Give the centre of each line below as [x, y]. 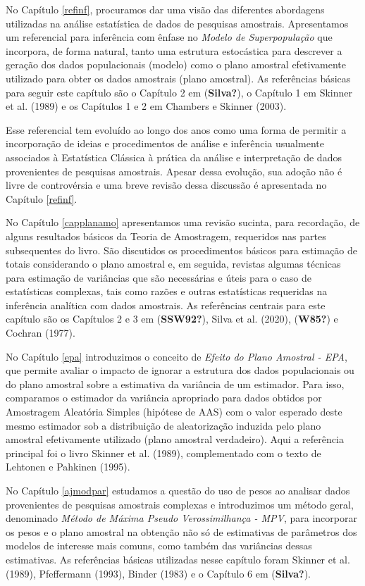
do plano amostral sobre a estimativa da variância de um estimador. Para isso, [175, 384]
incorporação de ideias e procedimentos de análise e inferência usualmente [165, 143]
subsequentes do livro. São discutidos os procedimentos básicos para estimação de [182, 250]
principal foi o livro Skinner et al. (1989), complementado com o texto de [163, 453]
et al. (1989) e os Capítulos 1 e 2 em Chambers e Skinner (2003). [146, 106]
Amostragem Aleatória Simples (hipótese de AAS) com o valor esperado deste [174, 412]
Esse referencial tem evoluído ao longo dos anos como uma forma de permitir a [176, 129]
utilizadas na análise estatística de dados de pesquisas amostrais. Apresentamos [177, 23]
